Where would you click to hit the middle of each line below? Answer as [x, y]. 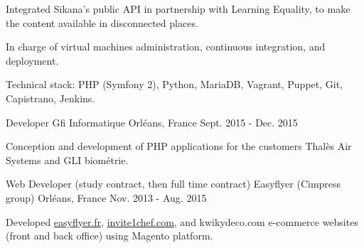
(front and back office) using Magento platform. [109, 236]
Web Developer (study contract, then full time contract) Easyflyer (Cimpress [173, 184]
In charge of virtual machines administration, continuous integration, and [166, 47]
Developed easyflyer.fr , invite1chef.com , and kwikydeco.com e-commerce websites [182, 221]
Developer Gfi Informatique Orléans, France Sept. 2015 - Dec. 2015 [152, 122]
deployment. [32, 60]
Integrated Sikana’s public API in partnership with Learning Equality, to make [178, 9]
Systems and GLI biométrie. [67, 160]
